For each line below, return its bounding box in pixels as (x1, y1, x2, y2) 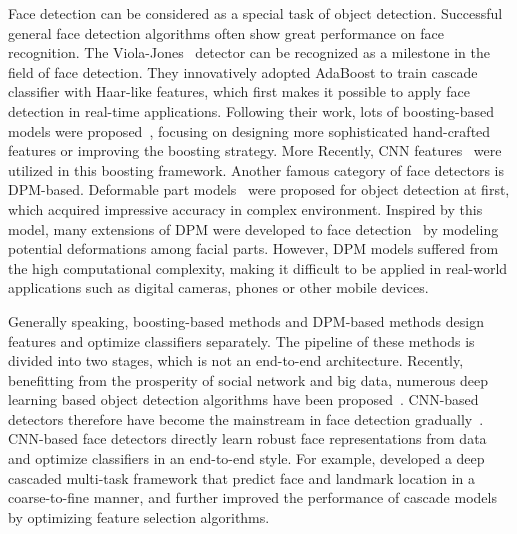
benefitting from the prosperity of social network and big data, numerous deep (8, 369, 488, 390)
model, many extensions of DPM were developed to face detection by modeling (8, 218, 499, 239)
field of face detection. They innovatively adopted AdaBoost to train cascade (8, 61, 478, 82)
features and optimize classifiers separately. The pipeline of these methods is (8, 330, 475, 351)
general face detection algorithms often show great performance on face (8, 22, 444, 43)
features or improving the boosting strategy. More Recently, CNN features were (8, 140, 502, 161)
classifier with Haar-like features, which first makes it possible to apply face (8, 81, 470, 102)
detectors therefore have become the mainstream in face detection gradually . (8, 408, 484, 429)
